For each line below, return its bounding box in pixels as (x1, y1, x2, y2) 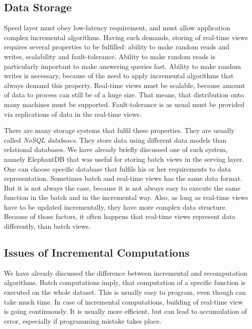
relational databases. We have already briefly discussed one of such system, (4, 144, 228, 154)
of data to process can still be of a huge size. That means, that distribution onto (4, 89, 244, 100)
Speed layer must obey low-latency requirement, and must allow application (4, 22, 231, 33)
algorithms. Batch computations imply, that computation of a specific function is (4, 277, 246, 287)
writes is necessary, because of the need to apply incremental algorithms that (4, 70, 234, 81)
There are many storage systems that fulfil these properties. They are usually (4, 125, 235, 135)
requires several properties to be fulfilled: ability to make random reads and (4, 42, 230, 52)
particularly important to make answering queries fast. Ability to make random (4, 61, 241, 71)
